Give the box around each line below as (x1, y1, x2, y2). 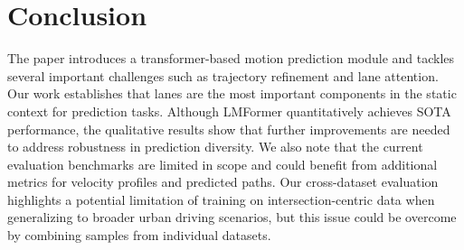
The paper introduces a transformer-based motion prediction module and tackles (7, 49, 455, 68)
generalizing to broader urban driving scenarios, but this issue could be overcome (7, 208, 457, 227)
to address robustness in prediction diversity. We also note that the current (7, 137, 423, 156)
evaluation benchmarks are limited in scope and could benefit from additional (7, 154, 438, 173)
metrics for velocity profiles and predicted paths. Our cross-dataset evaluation (7, 172, 439, 191)
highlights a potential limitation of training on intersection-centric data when (7, 190, 435, 208)
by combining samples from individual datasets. (7, 226, 271, 245)
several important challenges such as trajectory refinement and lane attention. (7, 66, 439, 85)
